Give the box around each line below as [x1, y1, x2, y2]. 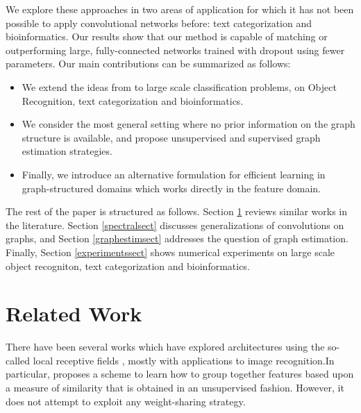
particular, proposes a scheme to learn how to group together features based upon [6, 366, 354, 381]
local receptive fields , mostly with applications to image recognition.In [33, 353, 335, 367]
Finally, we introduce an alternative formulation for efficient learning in [22, 167, 326, 181]
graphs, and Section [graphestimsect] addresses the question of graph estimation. [6, 231, 349, 246]
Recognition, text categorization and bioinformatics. [22, 93, 244, 108]
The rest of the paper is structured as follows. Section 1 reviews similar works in [6, 204, 348, 219]
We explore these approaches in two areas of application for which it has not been [6, 2, 354, 16]
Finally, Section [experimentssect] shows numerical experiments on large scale [6, 244, 335, 259]
